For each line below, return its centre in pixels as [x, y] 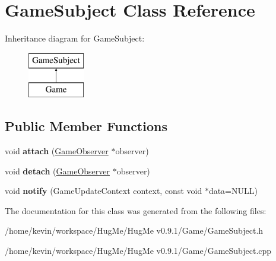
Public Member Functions [86, 126]
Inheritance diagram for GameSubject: [75, 38]
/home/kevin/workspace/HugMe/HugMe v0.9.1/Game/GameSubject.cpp [138, 251]
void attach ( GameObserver [57, 151]
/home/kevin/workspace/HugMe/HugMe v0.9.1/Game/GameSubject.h [134, 230]
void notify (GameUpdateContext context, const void [104, 191]
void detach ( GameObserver [57, 171]
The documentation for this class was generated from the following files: [136, 210]
